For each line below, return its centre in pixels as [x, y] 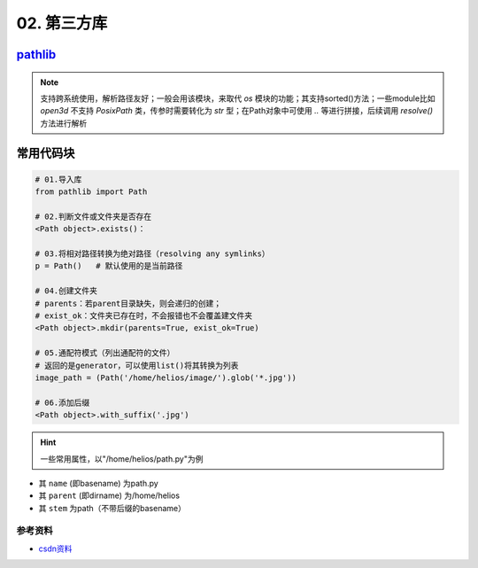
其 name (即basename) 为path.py [98, 483]
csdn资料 [55, 549]
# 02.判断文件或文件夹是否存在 [93, 216]
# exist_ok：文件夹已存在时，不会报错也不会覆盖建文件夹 [143, 316]
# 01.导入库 [58, 179]
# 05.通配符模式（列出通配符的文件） [105, 353]
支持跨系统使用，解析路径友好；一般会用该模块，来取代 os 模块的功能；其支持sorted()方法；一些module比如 [238, 98]
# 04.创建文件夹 [66, 291]
